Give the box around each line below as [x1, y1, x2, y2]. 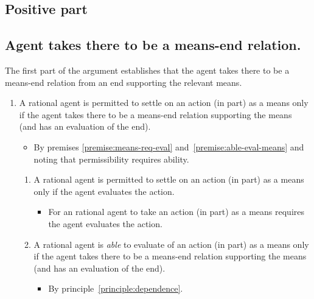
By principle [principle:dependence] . [48, 282, 183, 295]
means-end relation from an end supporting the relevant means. [5, 76, 242, 88]
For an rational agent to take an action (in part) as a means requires [48, 205, 305, 218]
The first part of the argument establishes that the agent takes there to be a [5, 63, 290, 76]
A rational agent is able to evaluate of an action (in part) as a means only [33, 237, 309, 250]
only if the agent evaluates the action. [33, 185, 175, 197]
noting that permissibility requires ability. [33, 152, 189, 165]
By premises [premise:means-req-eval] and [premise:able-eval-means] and [33, 140, 304, 153]
